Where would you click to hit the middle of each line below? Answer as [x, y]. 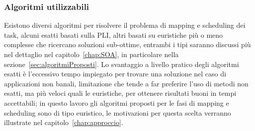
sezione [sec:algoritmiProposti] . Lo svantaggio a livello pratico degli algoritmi [122, 64]
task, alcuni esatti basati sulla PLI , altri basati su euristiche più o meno [114, 34]
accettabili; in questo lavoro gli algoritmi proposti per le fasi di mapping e [117, 102]
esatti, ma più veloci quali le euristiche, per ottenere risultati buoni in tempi [120, 93]
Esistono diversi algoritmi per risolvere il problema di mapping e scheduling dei [125, 25]
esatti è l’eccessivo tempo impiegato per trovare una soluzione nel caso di [115, 74]
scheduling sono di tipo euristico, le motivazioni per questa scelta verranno [118, 112]
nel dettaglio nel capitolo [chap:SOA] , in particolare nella [91, 54]
